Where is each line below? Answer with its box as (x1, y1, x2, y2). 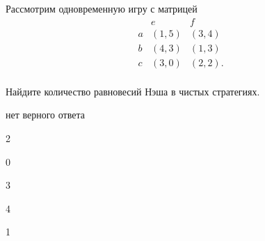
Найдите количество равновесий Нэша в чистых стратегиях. (6, 84, 260, 98)
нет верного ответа (6, 107, 85, 122)
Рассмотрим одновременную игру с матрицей (6, 1, 198, 15)
